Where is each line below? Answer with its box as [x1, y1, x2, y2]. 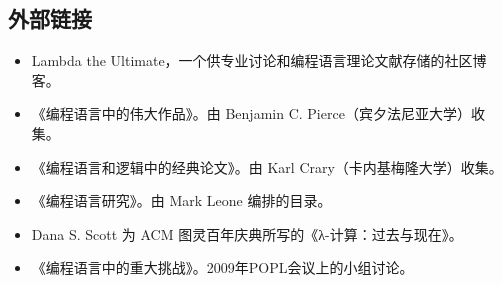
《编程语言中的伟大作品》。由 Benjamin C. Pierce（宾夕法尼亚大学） [31, 103, 471, 124]
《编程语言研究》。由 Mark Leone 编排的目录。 [31, 190, 332, 211]
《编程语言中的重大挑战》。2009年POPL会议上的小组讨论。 [31, 257, 414, 278]
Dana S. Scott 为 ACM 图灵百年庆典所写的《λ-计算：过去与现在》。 [31, 223, 463, 244]
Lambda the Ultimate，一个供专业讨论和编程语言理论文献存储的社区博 [31, 50, 487, 71]
